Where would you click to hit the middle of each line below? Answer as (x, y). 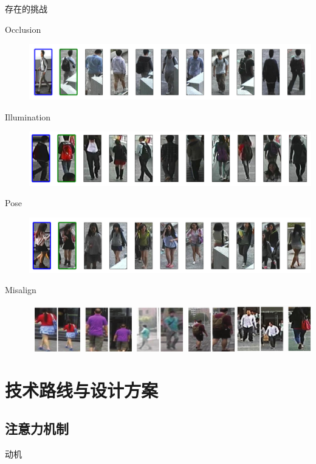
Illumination (28, 116)
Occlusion (23, 29)
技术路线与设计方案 (82, 390)
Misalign (21, 290)
